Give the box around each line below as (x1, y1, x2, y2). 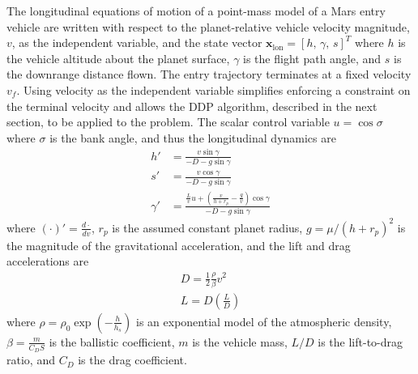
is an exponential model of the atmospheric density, (136, 312, 392, 329)
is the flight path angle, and (243, 49, 382, 66)
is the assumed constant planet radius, (112, 219, 303, 236)
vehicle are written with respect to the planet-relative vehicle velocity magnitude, (6, 18, 410, 35)
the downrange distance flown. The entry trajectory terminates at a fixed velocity (6, 66, 412, 83)
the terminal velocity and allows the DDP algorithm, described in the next (6, 97, 377, 114)
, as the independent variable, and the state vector (11, 34, 262, 51)
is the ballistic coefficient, (49, 333, 175, 350)
